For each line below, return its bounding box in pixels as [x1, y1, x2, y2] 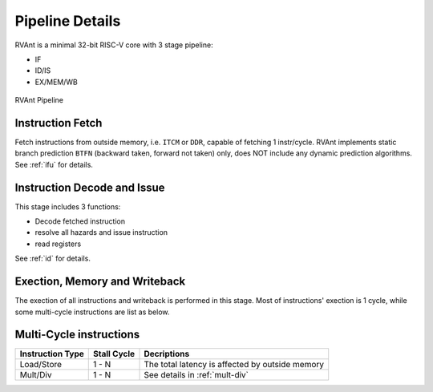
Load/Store [19, 359, 63, 370]
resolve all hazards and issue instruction [34, 228, 168, 237]
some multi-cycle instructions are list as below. [14, 307, 170, 317]
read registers [34, 239, 82, 249]
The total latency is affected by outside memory [144, 359, 325, 370]
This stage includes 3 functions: [14, 201, 121, 212]
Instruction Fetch [14, 116, 103, 130]
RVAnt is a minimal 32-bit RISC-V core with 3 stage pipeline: [14, 40, 213, 50]
